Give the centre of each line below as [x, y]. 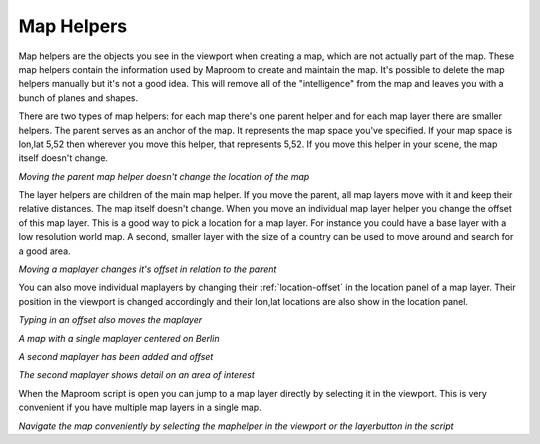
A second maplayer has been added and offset [116, 356]
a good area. [44, 251]
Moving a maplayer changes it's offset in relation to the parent [147, 269]
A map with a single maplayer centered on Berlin [119, 338]
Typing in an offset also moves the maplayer [110, 320]
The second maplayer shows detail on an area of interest [136, 375]
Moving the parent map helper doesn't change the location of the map [164, 176]
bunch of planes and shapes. [78, 97]
